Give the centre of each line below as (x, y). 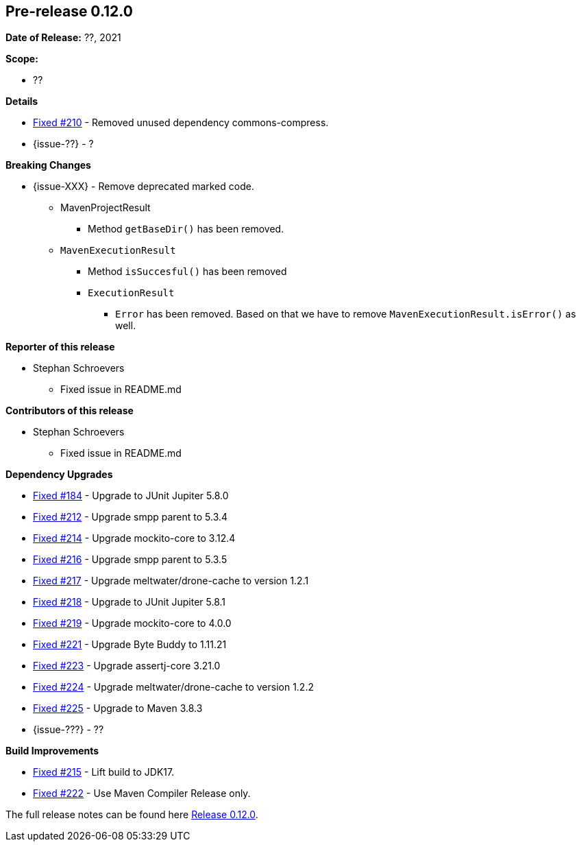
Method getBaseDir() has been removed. (186, 229)
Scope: (22, 59)
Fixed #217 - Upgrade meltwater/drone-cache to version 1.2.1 (171, 581)
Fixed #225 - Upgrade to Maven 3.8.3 (118, 708)
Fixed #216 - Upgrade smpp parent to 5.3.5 (130, 560)
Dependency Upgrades (59, 475)
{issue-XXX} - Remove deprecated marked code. (144, 187)
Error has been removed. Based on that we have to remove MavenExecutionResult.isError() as (346, 314)
